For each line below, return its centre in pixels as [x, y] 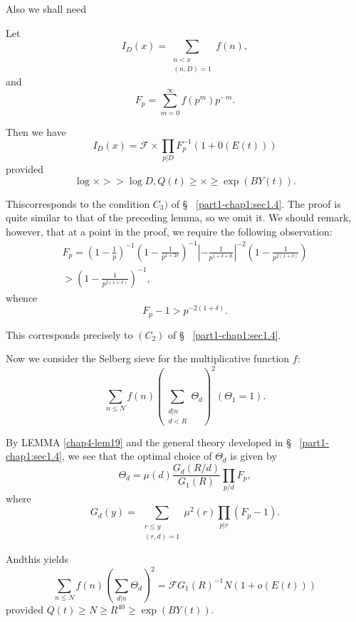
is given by [253, 456]
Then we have [36, 131]
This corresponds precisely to [69, 334]
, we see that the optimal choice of [137, 456]
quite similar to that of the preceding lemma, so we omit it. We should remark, [178, 217]
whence [22, 297]
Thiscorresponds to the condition [78, 203]
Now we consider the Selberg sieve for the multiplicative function [148, 358]
